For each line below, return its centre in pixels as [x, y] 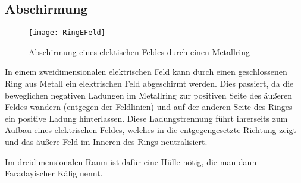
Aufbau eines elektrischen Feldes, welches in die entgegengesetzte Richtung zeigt [150, 130]
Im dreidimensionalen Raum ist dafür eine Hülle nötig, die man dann [131, 161]
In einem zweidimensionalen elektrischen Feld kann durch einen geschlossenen [146, 72]
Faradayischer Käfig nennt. [54, 173]
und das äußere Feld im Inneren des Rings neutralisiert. [106, 142]
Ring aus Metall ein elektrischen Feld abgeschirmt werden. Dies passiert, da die [149, 83]
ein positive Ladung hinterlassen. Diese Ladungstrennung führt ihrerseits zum [146, 118]
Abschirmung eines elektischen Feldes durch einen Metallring [139, 51]
